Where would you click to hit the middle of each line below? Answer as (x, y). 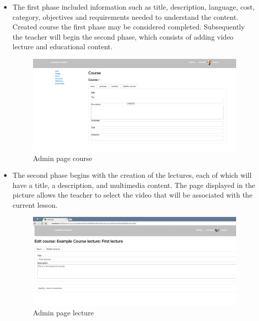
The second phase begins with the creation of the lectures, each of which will (132, 175)
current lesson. (35, 204)
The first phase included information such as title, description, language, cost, (134, 7)
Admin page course (62, 158)
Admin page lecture (63, 313)
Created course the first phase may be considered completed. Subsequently (128, 27)
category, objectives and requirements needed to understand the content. (125, 17)
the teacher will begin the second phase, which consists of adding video (123, 36)
